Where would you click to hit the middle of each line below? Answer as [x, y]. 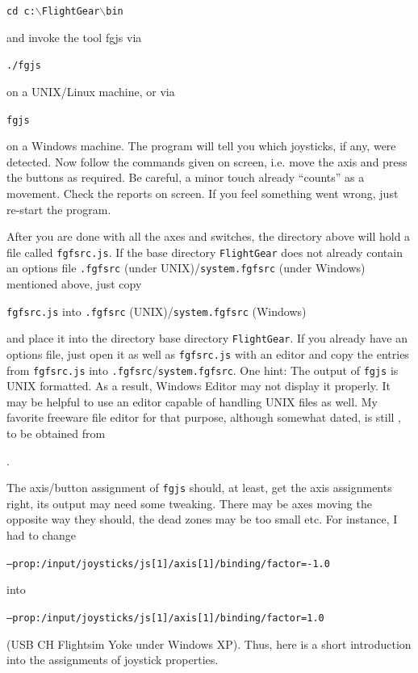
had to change [41, 535]
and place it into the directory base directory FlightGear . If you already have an [207, 338]
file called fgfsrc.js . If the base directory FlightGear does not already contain [205, 252]
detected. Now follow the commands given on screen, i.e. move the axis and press [207, 161]
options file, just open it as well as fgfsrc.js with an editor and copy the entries [208, 353]
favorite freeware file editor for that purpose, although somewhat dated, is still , [204, 417]
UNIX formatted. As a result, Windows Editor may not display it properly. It [199, 386]
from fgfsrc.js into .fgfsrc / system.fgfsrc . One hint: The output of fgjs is [203, 370]
